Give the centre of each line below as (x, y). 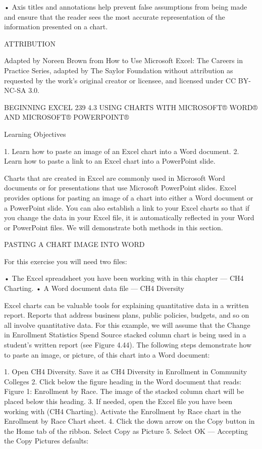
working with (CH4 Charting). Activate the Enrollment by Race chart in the (123, 411)
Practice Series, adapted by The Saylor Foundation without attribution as (119, 70)
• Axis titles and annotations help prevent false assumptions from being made (126, 7)
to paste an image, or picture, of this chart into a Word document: (107, 354)
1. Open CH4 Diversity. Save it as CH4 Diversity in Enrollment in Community (126, 371)
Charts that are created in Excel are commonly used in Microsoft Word (115, 178)
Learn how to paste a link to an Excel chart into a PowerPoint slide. (110, 161)
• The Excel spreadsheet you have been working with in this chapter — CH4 (124, 278)
